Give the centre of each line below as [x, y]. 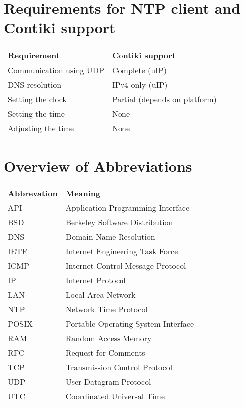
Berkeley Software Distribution [119, 222]
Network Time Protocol [107, 309]
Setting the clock [37, 99]
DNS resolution [35, 85]
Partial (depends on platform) [164, 99]
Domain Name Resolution [110, 237]
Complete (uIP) [140, 70]
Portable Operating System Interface [130, 324]
